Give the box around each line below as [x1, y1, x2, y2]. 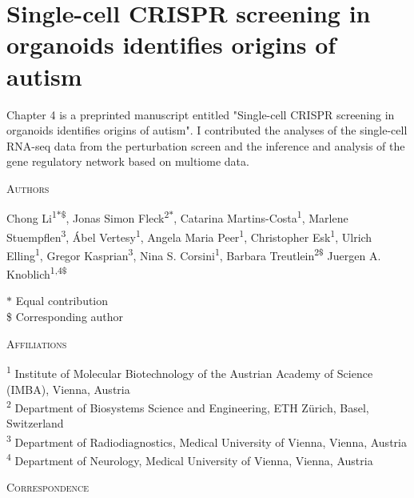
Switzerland [6, 415, 64, 432]
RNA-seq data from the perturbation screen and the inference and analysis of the [6, 137, 405, 154]
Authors [6, 179, 50, 196]
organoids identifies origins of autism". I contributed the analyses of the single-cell [6, 122, 408, 139]
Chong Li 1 [6, 207, 57, 227]
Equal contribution [15, 292, 109, 309]
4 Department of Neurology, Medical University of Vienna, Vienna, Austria [6, 450, 373, 468]
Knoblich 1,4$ [6, 263, 67, 282]
